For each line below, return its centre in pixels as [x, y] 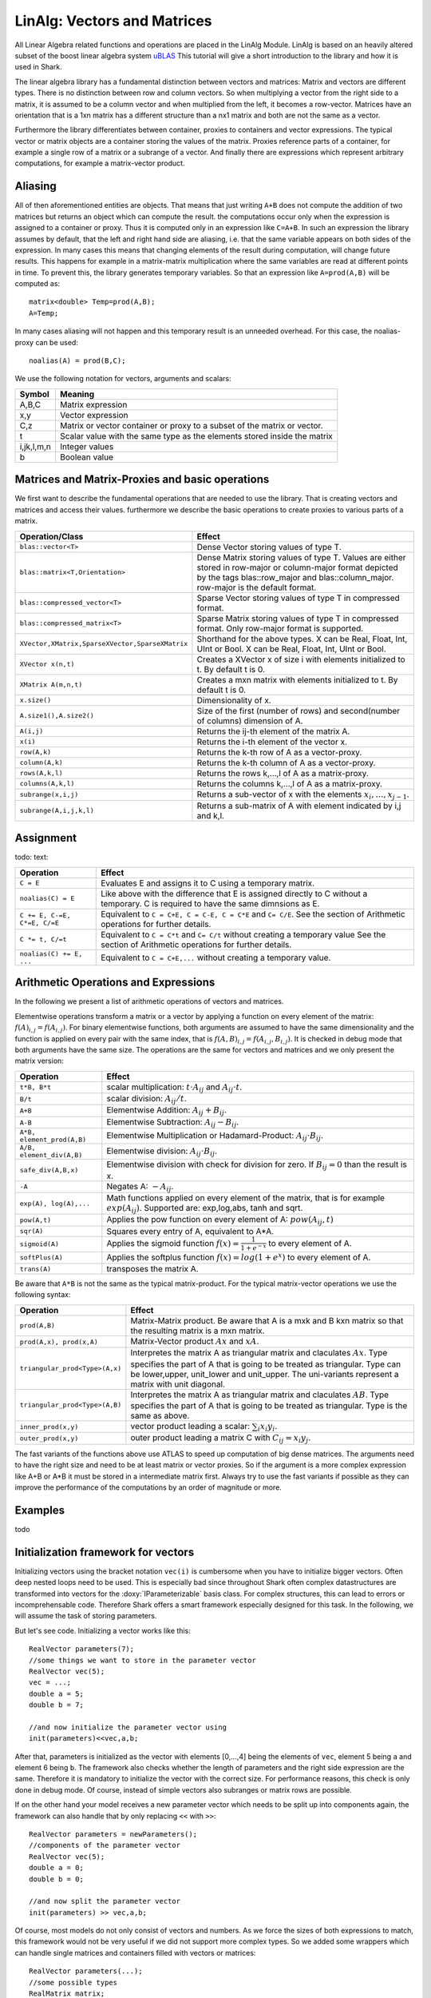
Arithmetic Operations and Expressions [115, 983]
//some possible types [73, 1982]
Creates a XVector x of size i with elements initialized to [301, 659]
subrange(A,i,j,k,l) [57, 811]
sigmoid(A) [40, 1244]
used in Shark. [39, 67]
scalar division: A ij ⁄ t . [146, 1100]
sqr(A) [32, 1231]
